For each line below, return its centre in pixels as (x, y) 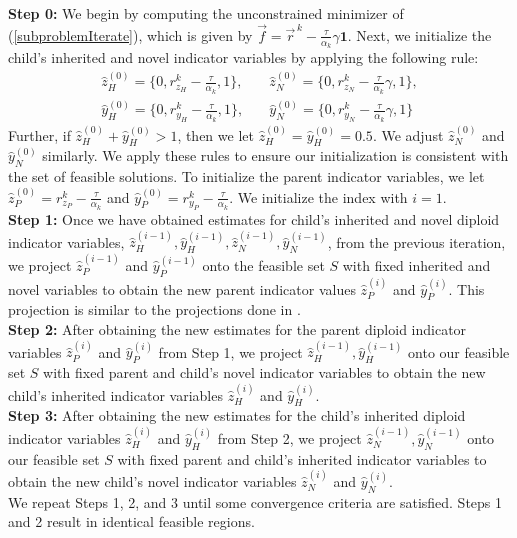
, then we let (215, 134)
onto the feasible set (263, 265)
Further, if (39, 134)
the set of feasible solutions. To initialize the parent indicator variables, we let (246, 176)
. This (466, 288)
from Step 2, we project (289, 437)
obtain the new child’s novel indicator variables (152, 481)
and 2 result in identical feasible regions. (131, 521)
